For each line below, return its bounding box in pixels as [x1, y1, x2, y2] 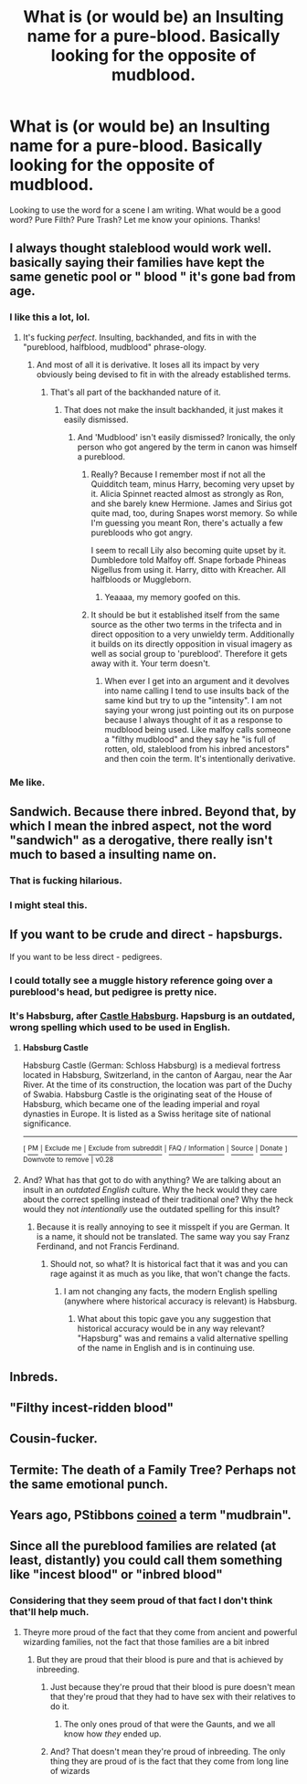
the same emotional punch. [9, 1476, 169, 1492]
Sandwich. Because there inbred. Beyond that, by [9, 804, 297, 819]
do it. [49, 1701, 70, 1712]
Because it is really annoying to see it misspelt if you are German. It [36, 1221, 291, 1232]
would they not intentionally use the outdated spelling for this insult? [22, 1204, 281, 1215]
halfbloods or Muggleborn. [90, 574, 192, 585]
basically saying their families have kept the [9, 255, 265, 270]
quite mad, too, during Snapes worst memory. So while [90, 507, 298, 518]
